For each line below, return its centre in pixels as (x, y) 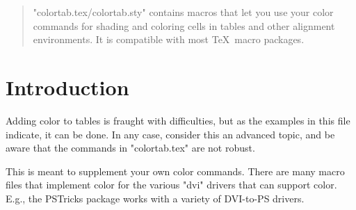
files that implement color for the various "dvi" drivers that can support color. (171, 185)
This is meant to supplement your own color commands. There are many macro (175, 171)
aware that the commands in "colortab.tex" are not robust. (130, 148)
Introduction (67, 87)
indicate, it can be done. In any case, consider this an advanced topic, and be (170, 134)
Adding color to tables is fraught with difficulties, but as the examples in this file (178, 120)
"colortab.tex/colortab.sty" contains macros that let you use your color (183, 12)
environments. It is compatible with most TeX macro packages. (169, 39)
